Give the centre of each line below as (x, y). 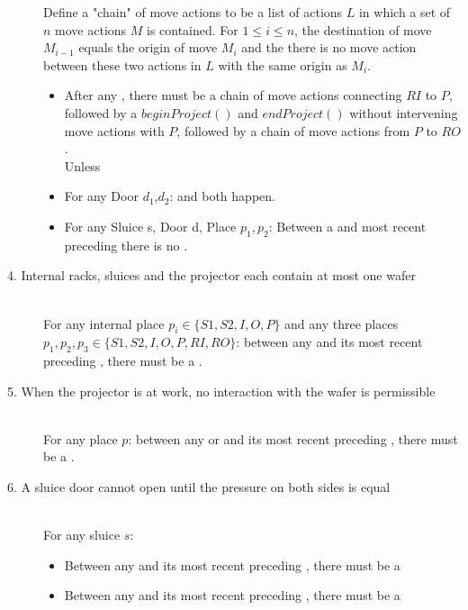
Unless (82, 165)
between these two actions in (122, 64)
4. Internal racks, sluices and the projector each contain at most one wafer (211, 275)
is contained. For (192, 29)
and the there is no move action (329, 47)
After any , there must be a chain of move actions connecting (233, 95)
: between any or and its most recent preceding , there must (293, 438)
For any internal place (104, 323)
